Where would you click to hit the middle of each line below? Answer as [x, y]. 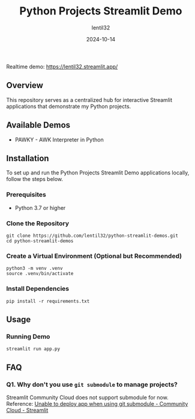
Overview [25, 85]
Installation [28, 158]
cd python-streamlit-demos [40, 241]
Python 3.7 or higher [40, 207]
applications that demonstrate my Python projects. [69, 106]
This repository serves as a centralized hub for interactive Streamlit [89, 100]
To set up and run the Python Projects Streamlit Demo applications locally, [98, 173]
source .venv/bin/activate [40, 274]
